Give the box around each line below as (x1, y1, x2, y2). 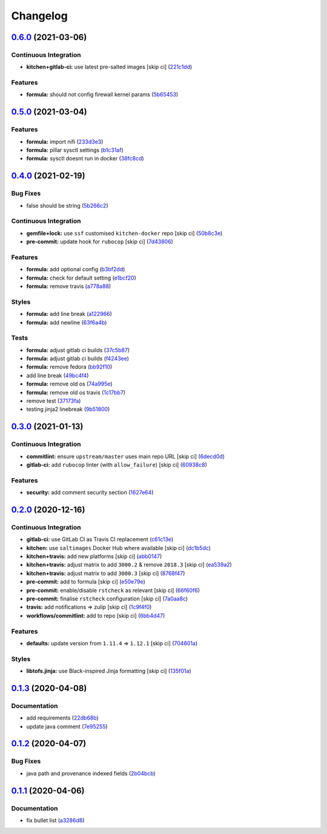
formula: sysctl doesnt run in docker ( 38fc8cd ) (26, 155, 145, 162)
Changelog (11, 9, 68, 22)
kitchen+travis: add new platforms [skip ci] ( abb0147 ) (26, 553, 162, 560)
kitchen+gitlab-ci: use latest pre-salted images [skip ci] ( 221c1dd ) (26, 64, 193, 71)
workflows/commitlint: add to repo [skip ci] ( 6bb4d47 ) (26, 612, 165, 619)
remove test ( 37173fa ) (26, 397, 81, 405)
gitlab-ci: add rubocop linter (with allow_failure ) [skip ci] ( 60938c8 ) (26, 461, 207, 468)
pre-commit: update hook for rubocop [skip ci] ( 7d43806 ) (26, 238, 174, 245)
